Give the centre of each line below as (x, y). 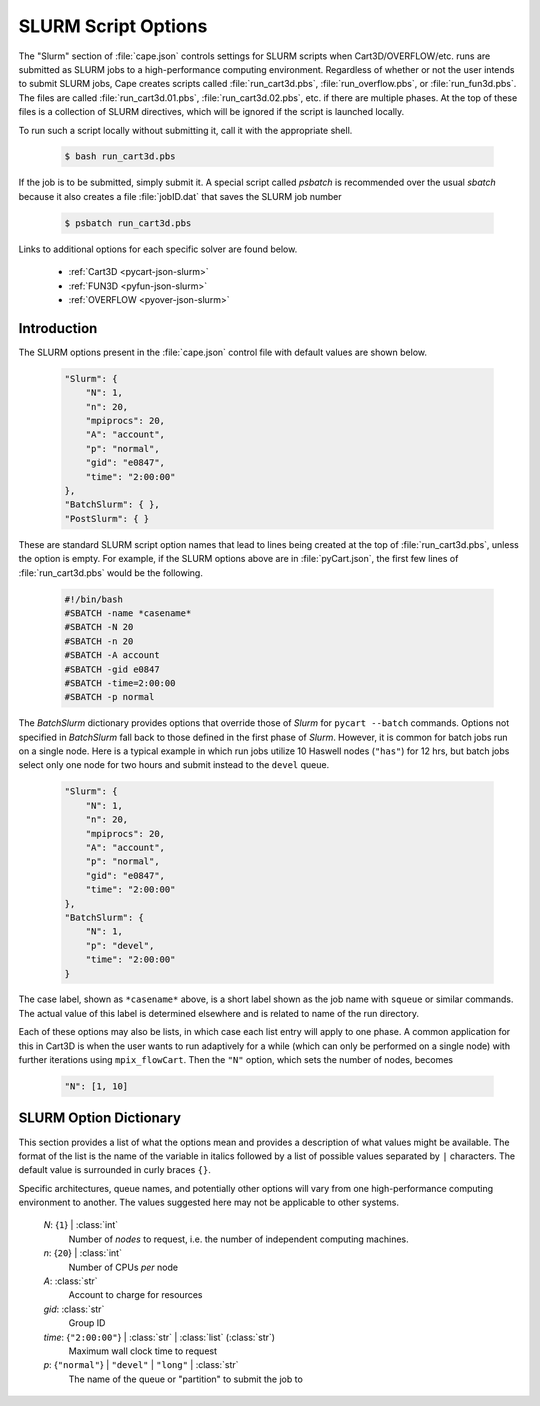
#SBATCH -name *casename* (128, 613)
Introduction (58, 328)
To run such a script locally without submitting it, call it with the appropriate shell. (185, 130)
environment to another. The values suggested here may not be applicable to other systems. (209, 1202)
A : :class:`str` (71, 1281)
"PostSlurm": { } (107, 518)
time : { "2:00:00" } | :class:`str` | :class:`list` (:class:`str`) (159, 1337)
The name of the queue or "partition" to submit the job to (186, 1379)
